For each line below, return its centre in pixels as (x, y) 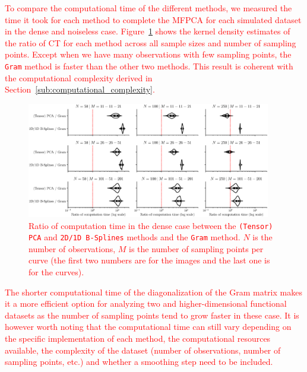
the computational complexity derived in (79, 77)
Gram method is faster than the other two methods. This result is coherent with (149, 66)
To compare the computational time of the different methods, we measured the (148, 8)
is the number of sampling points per (196, 248)
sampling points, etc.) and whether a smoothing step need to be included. (139, 362)
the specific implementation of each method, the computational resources (138, 338)
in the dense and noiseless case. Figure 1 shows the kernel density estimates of (148, 31)
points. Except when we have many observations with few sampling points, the (148, 54)
